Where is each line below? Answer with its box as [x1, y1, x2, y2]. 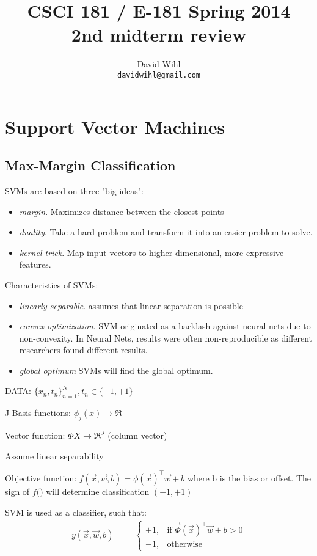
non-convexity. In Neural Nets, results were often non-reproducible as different [19, 331, 313, 344]
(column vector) [107, 429, 167, 442]
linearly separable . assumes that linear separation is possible [19, 299, 243, 312]
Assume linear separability [5, 449, 104, 462]
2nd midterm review [71, 22, 247, 47]
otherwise [167, 540, 203, 549]
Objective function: [5, 471, 77, 484]
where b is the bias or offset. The [187, 471, 311, 484]
